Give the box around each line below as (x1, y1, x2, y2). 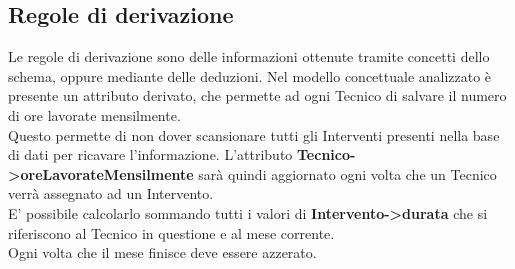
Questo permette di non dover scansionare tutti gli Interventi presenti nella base (8, 124, 500, 145)
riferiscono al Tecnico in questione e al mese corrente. (8, 222, 335, 243)
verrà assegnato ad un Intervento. (8, 183, 214, 204)
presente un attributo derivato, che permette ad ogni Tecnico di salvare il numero (8, 85, 507, 106)
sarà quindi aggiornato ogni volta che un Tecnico (198, 163, 497, 184)
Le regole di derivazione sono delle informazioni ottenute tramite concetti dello (8, 46, 490, 67)
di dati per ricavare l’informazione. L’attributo (8, 144, 293, 165)
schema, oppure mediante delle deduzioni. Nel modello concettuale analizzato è (8, 65, 492, 86)
